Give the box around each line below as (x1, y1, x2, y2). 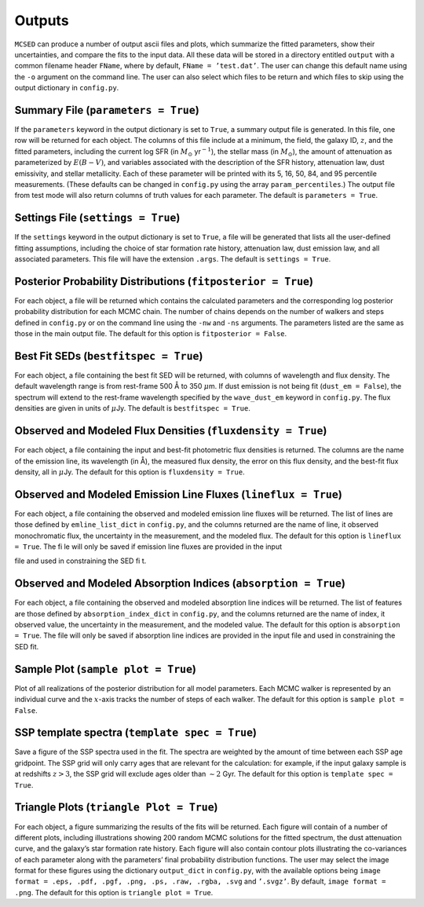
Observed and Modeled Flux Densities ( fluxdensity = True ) (14, 424, 327, 437)
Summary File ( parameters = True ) (14, 103, 199, 117)
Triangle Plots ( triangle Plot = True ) (14, 801, 219, 814)
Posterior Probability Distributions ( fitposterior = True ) (14, 275, 314, 288)
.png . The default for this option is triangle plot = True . (14, 887, 214, 897)
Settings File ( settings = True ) (14, 211, 181, 225)
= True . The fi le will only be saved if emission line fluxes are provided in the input (14, 542, 283, 551)
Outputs (14, 12, 70, 29)
